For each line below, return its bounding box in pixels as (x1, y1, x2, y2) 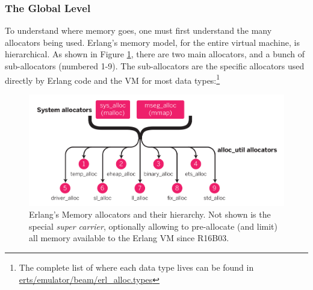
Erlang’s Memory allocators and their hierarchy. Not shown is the (29, 208, 271, 221)
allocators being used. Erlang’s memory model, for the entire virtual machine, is (5, 36, 300, 48)
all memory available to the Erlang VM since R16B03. (29, 232, 229, 244)
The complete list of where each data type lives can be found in (19, 261, 254, 274)
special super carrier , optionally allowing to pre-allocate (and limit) (29, 219, 277, 232)
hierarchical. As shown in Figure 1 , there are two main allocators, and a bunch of (5, 48, 305, 60)
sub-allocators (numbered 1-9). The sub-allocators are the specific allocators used (5, 60, 305, 72)
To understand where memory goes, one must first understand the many (5, 24, 272, 37)
